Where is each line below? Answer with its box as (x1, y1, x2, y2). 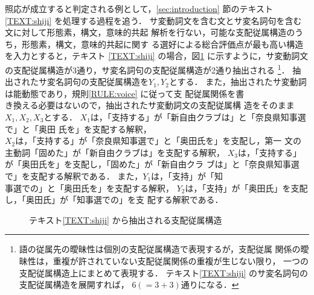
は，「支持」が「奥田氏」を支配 (185, 181, 308, 194)
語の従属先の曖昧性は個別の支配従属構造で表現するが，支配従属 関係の (19, 243, 301, 255)
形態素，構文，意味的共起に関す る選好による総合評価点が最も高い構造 (21, 37, 304, 50)
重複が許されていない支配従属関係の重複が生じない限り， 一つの (53, 254, 309, 267)
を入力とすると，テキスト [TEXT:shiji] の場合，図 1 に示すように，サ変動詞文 (5, 49, 309, 62)
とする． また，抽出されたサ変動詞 (168, 75, 307, 88)
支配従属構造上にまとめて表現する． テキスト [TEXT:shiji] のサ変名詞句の (19, 266, 309, 279)
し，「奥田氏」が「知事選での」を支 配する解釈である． (5, 193, 223, 206)
